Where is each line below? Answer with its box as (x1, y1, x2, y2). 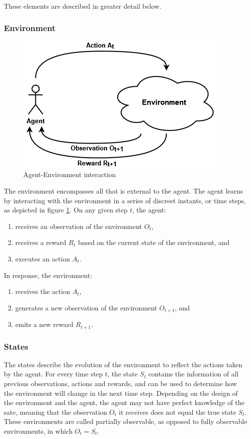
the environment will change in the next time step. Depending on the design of (4, 388, 238, 398)
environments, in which (4, 426, 73, 436)
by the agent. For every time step (4, 369, 103, 379)
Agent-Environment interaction (23, 169, 116, 179)
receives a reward (15, 237, 66, 247)
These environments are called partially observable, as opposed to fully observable (4, 416, 247, 426)
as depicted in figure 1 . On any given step (4, 205, 128, 215)
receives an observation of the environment (15, 221, 142, 231)
